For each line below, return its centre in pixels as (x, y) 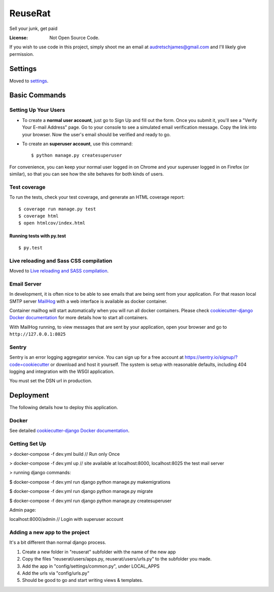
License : (19, 38)
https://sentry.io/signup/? (211, 357)
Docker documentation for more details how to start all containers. (79, 318)
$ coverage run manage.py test (57, 209)
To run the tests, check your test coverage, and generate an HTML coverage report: (97, 197)
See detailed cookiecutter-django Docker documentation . (69, 431)
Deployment (29, 396)
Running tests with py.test (38, 236)
